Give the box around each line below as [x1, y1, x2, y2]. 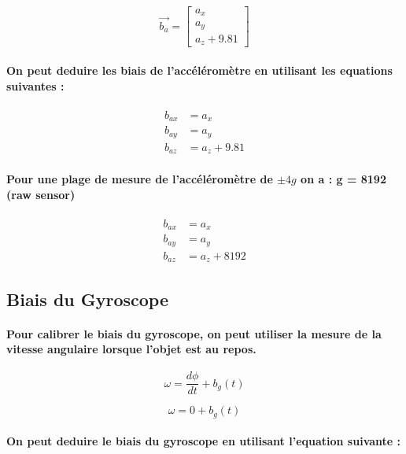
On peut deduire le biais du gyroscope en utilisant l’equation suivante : [6, 433, 401, 449]
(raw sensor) [6, 186, 76, 202]
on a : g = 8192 [301, 170, 386, 186]
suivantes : [6, 77, 65, 94]
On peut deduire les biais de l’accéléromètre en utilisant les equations [6, 62, 393, 79]
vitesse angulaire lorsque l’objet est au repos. [6, 341, 257, 357]
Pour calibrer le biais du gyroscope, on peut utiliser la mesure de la [6, 325, 382, 341]
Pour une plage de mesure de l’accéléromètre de [6, 170, 273, 186]
